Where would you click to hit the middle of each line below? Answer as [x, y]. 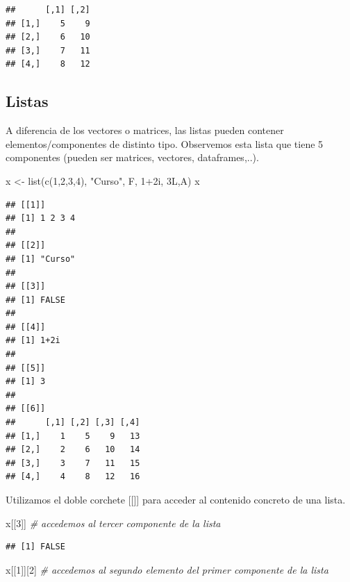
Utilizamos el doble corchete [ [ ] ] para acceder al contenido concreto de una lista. [176, 500]
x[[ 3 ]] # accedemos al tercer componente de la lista [113, 523]
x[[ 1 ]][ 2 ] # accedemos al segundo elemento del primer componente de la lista [167, 569]
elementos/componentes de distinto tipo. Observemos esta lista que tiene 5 [165, 143]
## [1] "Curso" [41, 259]
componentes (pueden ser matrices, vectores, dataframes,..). [132, 157]
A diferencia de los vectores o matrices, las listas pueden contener [145, 130]
